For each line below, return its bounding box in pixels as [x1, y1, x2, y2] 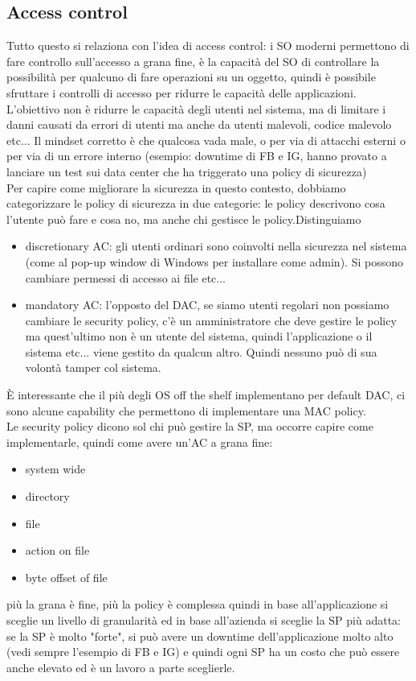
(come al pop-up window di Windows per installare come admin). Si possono [25, 253, 403, 270]
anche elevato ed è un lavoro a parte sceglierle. [6, 658, 235, 675]
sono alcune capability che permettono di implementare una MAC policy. [6, 402, 366, 419]
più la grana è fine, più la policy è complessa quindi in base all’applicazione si [6, 596, 389, 613]
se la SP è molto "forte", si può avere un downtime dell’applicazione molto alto [6, 627, 394, 644]
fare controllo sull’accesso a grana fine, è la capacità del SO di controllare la [6, 52, 380, 69]
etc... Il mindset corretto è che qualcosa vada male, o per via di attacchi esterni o [6, 131, 406, 148]
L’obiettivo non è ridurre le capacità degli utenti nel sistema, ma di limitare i [6, 100, 386, 117]
